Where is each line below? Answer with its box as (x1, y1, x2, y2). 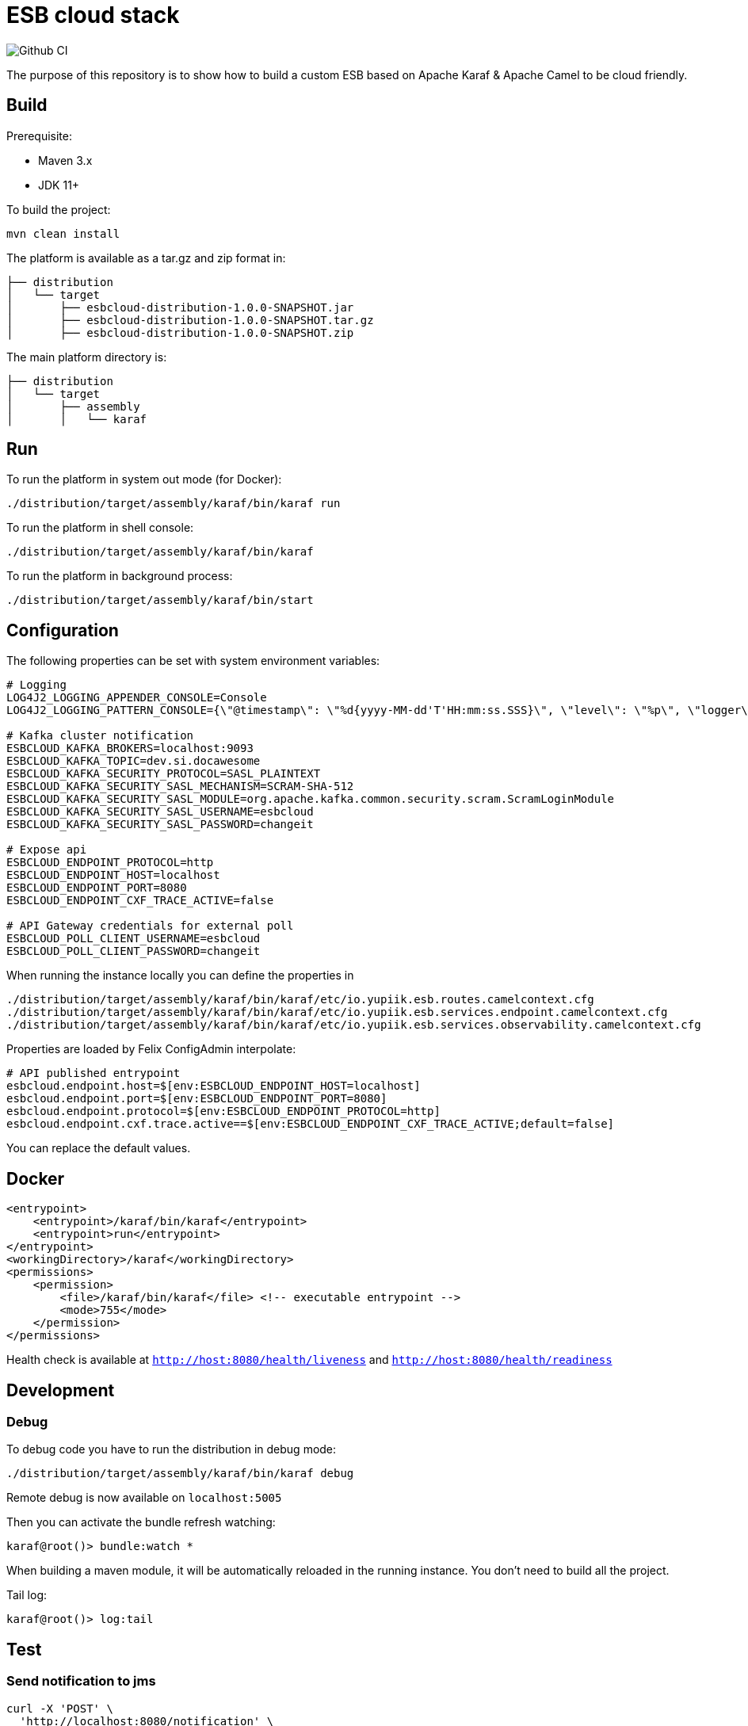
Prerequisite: (6, 128, 73, 143)
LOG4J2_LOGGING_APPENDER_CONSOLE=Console (6, 691, 267, 705)
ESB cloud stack (6, 2, 180, 29)
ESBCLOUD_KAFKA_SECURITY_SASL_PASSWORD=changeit (6, 818, 314, 831)
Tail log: (6, 1588, 47, 1602)
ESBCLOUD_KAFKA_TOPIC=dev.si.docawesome (6, 754, 261, 768)
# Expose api (6, 843, 87, 857)
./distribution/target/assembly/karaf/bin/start (6, 594, 314, 607)
